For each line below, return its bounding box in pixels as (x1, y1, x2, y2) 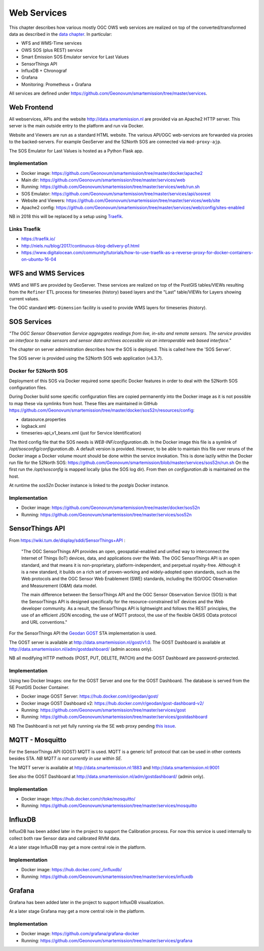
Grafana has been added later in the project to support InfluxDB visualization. (9, 899, 165, 905)
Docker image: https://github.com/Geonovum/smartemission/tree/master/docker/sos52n (21, 505, 200, 511)
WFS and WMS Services (9, 269, 85, 278)
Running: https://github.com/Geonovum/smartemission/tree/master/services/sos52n (21, 512, 192, 517)
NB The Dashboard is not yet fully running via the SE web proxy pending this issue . (9, 723, 176, 729)
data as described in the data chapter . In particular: (9, 31, 112, 37)
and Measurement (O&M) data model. (21, 583, 97, 588)
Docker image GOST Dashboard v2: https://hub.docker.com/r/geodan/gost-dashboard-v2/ (21, 700, 204, 706)
